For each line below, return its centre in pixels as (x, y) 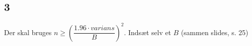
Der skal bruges (28, 32)
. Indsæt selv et (147, 32)
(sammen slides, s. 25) (215, 32)
